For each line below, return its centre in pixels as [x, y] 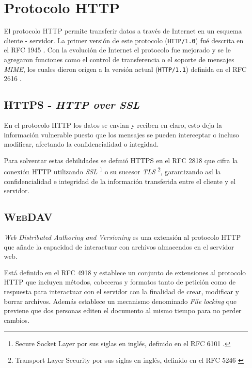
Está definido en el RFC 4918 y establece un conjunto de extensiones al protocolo [125, 272]
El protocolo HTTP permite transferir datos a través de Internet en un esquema [123, 31]
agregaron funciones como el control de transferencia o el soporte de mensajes [119, 59]
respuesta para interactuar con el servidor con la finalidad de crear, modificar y [122, 291]
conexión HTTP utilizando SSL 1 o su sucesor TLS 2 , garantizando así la [112, 171]
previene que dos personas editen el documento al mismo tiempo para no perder [123, 310]
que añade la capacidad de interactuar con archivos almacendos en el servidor [119, 246]
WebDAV [28, 217]
